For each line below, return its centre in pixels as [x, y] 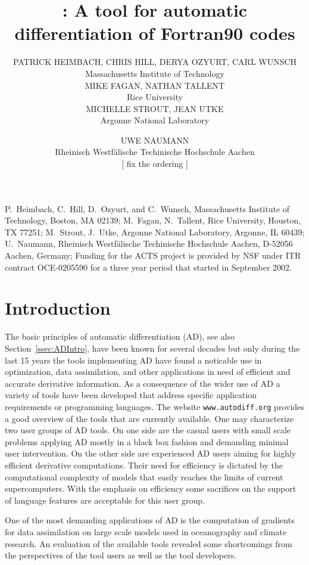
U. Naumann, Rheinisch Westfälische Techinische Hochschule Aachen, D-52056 [149, 243]
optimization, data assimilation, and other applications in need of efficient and [148, 372]
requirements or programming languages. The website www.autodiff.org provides [154, 406]
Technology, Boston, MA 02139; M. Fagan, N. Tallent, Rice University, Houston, [153, 220]
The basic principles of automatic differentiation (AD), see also [120, 336]
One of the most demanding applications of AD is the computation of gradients [150, 520]
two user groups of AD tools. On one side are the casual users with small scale [148, 430]
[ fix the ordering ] [155, 164]
